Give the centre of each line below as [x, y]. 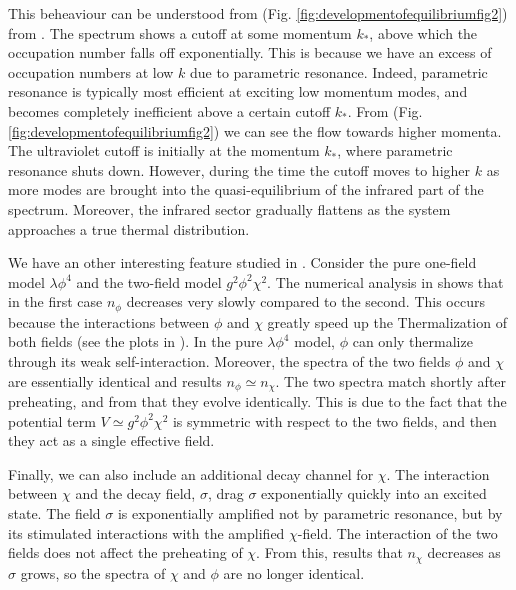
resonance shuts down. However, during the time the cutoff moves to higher [239, 169]
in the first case [55, 301]
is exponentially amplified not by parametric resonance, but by [310, 512]
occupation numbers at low [91, 71]
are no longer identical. [294, 572]
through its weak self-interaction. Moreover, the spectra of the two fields [229, 360]
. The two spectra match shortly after [391, 380]
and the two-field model [149, 281]
